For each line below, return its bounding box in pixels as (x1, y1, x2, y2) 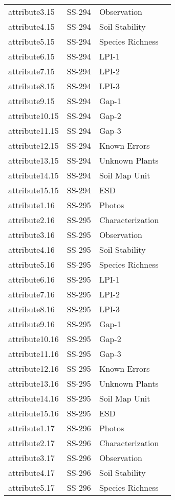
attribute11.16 (8, 348, 59, 359)
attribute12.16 (8, 363, 59, 374)
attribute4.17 (8, 467, 55, 478)
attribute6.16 (8, 273, 55, 285)
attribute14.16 (8, 392, 59, 404)
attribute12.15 (8, 139, 59, 151)
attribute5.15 (8, 35, 55, 47)
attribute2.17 (8, 437, 55, 449)
